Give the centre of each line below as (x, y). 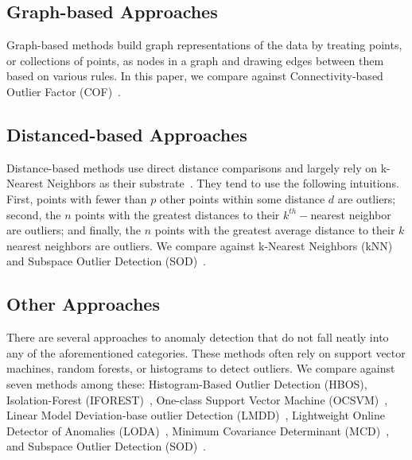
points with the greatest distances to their (177, 214)
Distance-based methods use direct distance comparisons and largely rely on (192, 167)
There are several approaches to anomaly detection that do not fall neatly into (198, 337)
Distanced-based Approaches (127, 134)
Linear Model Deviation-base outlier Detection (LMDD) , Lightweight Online (196, 415)
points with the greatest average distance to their (275, 230)
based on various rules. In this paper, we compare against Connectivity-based (195, 76)
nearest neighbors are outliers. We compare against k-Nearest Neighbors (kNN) (200, 245)
